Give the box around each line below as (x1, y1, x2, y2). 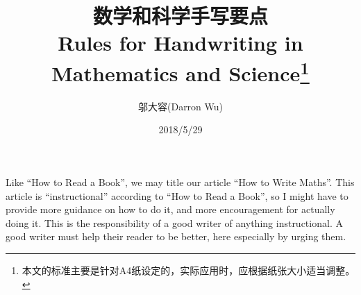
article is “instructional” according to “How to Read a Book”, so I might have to (6, 188, 349, 203)
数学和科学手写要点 (92, 1, 268, 30)
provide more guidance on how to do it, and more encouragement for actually (6, 202, 335, 217)
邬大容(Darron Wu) (137, 99, 224, 113)
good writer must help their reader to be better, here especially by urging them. (6, 229, 346, 244)
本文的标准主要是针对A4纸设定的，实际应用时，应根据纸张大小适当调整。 (22, 262, 355, 277)
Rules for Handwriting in (58, 28, 303, 57)
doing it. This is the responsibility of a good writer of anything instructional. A (6, 215, 343, 230)
